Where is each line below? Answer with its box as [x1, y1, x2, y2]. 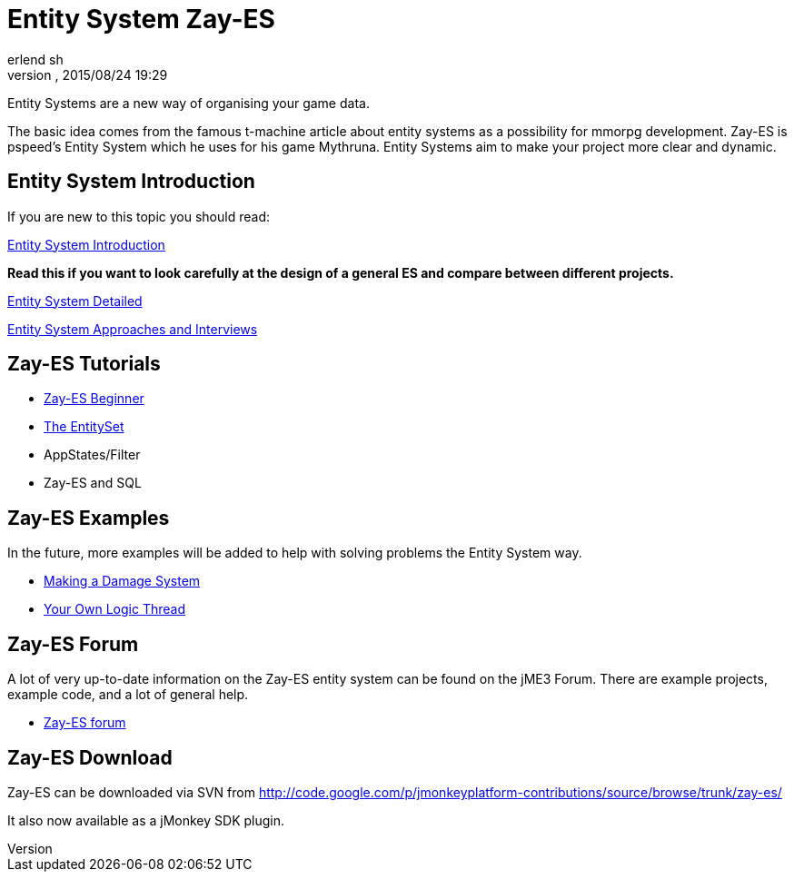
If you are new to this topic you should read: [7, 208, 270, 224]
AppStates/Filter [44, 447, 141, 463]
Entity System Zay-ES [7, 4, 275, 35]
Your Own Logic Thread [44, 601, 185, 617]
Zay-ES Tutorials [7, 352, 161, 376]
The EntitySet [44, 419, 124, 435]
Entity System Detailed [7, 292, 143, 309]
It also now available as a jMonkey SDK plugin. [7, 812, 284, 828]
